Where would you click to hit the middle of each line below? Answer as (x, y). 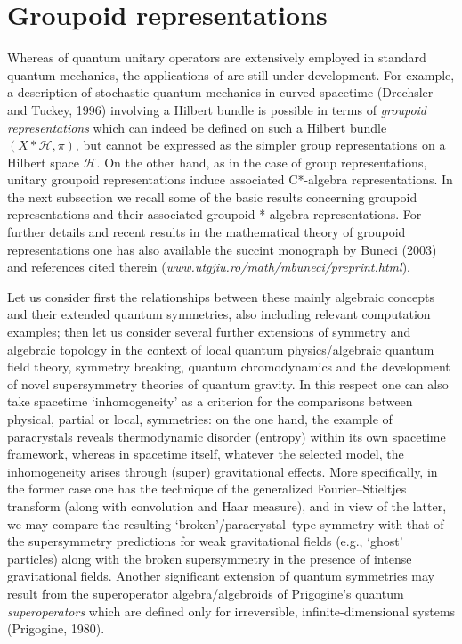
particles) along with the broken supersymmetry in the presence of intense (210, 558)
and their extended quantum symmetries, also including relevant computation (219, 314)
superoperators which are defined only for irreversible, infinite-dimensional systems (231, 611)
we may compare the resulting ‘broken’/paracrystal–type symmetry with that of (226, 523)
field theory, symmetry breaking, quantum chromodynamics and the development (229, 367)
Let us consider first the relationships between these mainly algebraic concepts (221, 296)
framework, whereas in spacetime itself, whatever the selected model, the (206, 454)
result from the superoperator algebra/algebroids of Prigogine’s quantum (206, 593)
